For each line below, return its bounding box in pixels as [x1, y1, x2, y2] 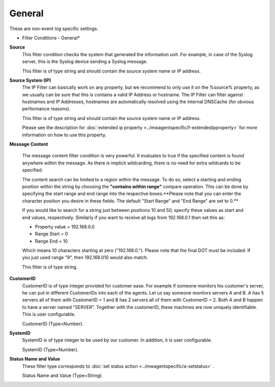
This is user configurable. [22, 311, 76, 318]
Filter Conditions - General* [22, 35, 80, 41]
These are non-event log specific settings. [9, 26, 99, 32]
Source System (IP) [9, 77, 51, 83]
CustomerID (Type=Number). [22, 321, 84, 327]
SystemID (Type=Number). [22, 346, 79, 352]
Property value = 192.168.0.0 [35, 224, 95, 230]
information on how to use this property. [22, 132, 106, 138]
